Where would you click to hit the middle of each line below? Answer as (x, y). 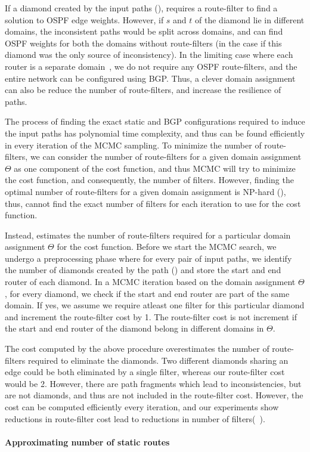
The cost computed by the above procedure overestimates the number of (137, 349)
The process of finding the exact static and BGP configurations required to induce (155, 121)
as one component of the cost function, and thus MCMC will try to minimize (155, 168)
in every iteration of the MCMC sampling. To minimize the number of (133, 145)
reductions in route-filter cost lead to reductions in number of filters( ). (135, 418)
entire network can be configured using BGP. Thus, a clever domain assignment (150, 78)
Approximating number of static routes (87, 442)
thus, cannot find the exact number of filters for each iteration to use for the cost (153, 203)
